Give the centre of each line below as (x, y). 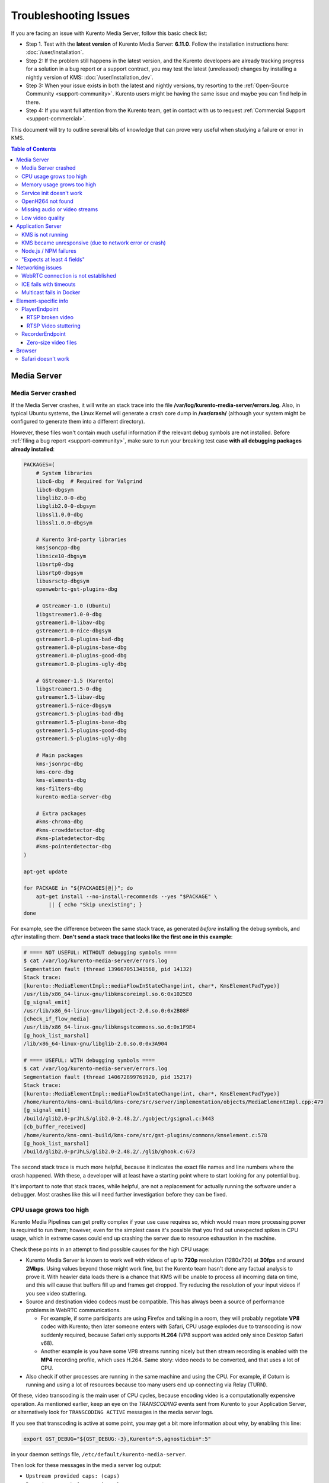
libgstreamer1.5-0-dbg (69, 689)
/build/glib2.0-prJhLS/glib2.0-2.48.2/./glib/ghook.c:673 (109, 1152)
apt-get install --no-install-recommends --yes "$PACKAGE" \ (127, 896)
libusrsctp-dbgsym (63, 581)
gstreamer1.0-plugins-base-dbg (81, 647)
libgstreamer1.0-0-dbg (69, 614)
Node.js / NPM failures (49, 251)
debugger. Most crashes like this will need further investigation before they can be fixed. (119, 1195)
